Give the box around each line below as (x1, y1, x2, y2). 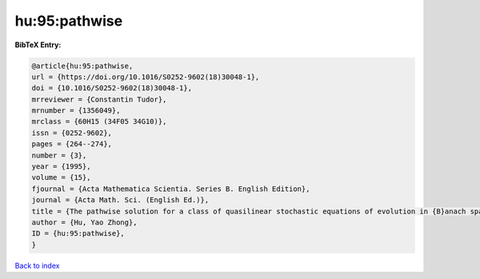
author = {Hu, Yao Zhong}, (31, 218, 138, 227)
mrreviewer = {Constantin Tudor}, (31, 94, 167, 104)
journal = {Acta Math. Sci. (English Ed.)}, (31, 196, 210, 205)
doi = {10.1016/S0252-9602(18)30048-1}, (31, 84, 192, 93)
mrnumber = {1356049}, (31, 106, 121, 115)
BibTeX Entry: (14, 40, 62, 50)
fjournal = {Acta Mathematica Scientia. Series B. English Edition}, (31, 184, 310, 193)
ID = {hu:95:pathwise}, (31, 229, 126, 238)
